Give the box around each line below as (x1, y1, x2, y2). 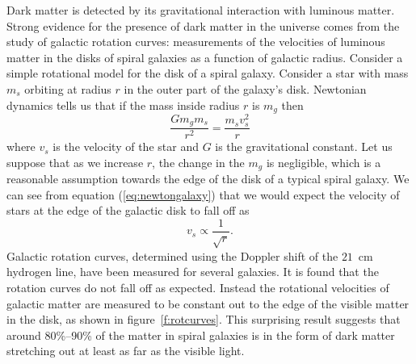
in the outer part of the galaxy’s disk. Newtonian (124, 80, 367, 97)
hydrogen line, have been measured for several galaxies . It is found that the (6, 263, 379, 280)
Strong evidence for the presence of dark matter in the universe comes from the (6, 17, 400, 34)
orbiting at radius (24, 80, 111, 97)
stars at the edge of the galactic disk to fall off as (6, 202, 250, 219)
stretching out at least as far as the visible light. (6, 342, 245, 359)
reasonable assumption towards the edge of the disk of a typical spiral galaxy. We (6, 170, 410, 187)
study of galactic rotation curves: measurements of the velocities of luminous (6, 33, 385, 50)
